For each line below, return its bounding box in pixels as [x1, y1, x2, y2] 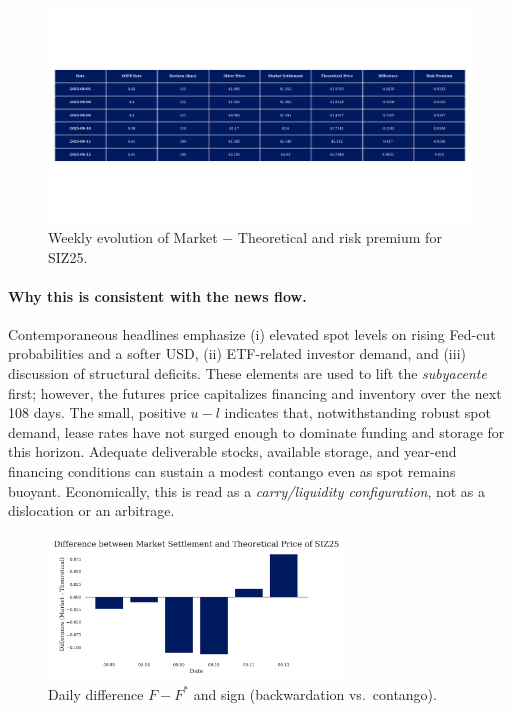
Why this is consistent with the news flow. [8, 285, 307, 306]
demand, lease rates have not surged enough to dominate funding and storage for [8, 421, 505, 442]
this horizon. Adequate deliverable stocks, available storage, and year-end [8, 441, 457, 462]
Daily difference [48, 683, 144, 704]
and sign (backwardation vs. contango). [193, 683, 437, 704]
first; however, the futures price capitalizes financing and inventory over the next [8, 382, 502, 403]
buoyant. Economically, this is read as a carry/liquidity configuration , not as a [8, 480, 486, 501]
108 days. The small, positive [8, 402, 186, 423]
